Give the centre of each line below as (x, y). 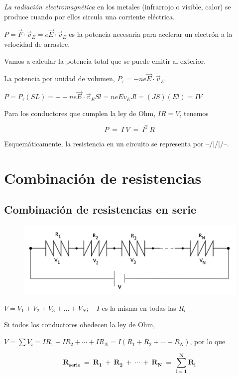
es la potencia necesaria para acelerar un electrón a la (151, 34)
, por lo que (208, 341)
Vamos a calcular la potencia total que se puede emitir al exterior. (105, 61)
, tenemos (194, 113)
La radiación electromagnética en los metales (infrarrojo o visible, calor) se (118, 6)
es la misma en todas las (139, 308)
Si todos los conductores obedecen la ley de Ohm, (80, 324)
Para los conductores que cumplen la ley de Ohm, (80, 113)
